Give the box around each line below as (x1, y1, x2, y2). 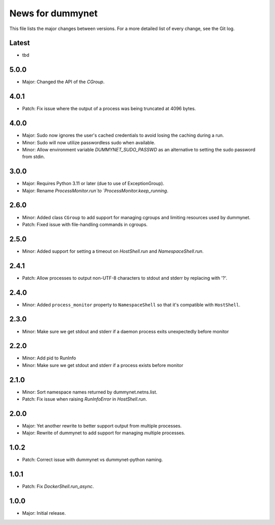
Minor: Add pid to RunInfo (22, 355, 76, 361)
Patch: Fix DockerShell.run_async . (22, 483, 94, 489)
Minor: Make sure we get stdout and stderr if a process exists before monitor (22, 362, 183, 368)
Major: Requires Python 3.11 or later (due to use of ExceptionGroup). (22, 180, 164, 187)
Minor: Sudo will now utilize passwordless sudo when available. (22, 139, 155, 145)
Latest (9, 39, 30, 47)
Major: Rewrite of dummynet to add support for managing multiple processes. (22, 430, 185, 436)
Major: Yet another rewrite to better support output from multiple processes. (22, 423, 182, 429)
